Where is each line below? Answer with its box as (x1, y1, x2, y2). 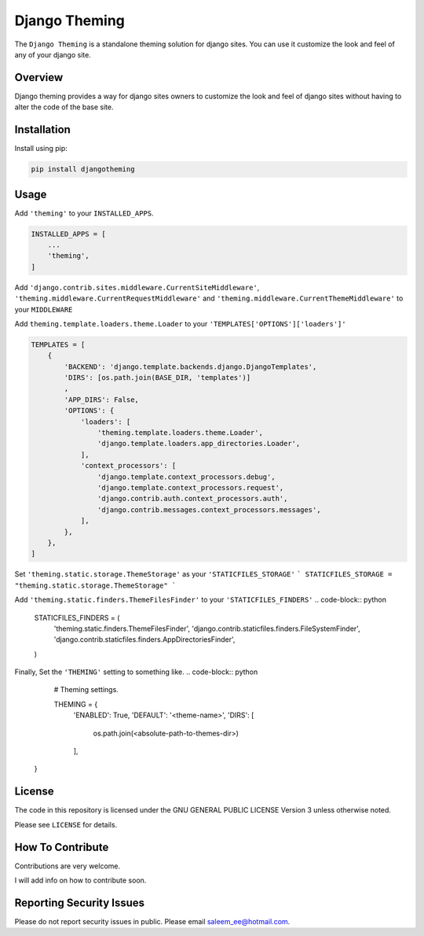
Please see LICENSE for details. (14, 820, 118, 829)
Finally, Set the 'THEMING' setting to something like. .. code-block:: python (14, 667, 258, 676)
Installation (14, 123, 71, 137)
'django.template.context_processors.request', (97, 484, 284, 492)
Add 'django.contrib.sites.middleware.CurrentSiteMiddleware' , (14, 282, 260, 292)
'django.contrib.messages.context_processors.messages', (97, 505, 321, 514)
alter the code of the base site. (14, 102, 114, 112)
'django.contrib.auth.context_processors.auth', (97, 494, 288, 503)
